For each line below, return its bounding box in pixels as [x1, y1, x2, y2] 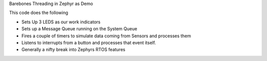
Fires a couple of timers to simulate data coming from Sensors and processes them [21, 33, 191, 39]
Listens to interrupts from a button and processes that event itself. [21, 40, 156, 46]
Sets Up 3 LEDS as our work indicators [21, 19, 101, 25]
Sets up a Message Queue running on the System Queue [21, 26, 137, 32]
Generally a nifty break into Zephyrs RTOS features [21, 47, 126, 53]
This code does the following [9, 10, 69, 16]
